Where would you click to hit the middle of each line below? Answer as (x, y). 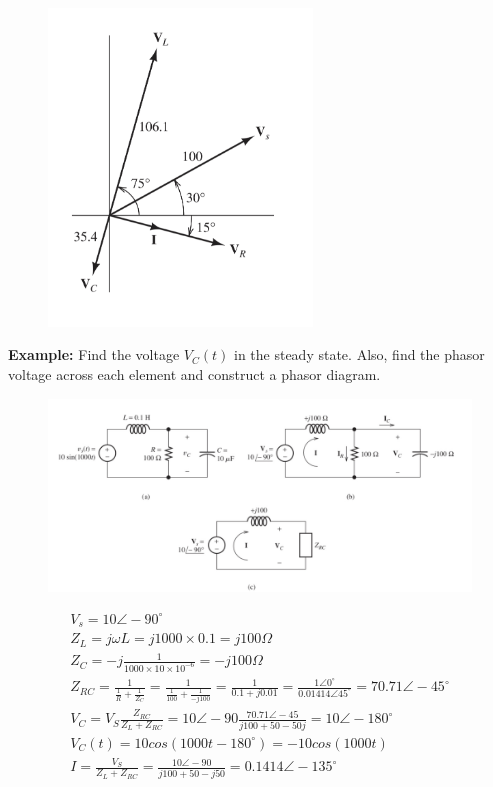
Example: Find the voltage (94, 354)
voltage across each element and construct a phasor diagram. (194, 374)
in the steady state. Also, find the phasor (359, 354)
